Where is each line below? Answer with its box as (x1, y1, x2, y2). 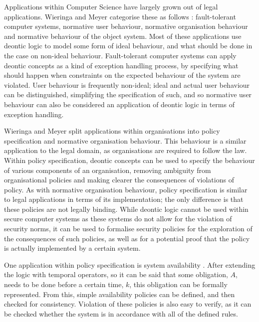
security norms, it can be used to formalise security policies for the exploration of (4, 223, 253, 234)
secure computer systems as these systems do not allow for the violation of (4, 213, 232, 224)
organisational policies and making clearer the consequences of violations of (4, 174, 234, 185)
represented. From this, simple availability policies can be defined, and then (4, 289, 235, 299)
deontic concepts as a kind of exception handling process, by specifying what (4, 60, 239, 70)
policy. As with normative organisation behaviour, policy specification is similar (4, 184, 248, 194)
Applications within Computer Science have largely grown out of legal (4, 1, 218, 11)
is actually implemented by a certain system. (4, 243, 141, 253)
